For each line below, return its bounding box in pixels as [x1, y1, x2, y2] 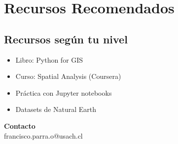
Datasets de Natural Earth [15, 104, 96, 114]
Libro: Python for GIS [15, 54, 83, 65]
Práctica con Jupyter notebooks [15, 87, 112, 98]
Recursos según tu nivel [4, 31, 128, 46]
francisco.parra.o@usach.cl [4, 130, 83, 141]
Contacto [4, 120, 36, 131]
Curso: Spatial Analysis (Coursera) [15, 71, 121, 81]
